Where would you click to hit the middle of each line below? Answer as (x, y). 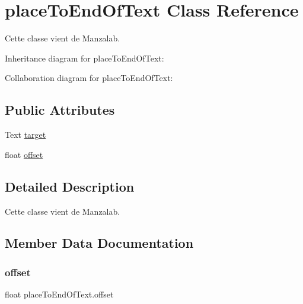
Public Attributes (60, 110)
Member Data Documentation (99, 243)
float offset (24, 154)
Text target (25, 135)
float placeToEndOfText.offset (59, 294)
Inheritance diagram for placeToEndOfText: (84, 58)
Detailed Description (70, 186)
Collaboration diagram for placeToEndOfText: (89, 78)
